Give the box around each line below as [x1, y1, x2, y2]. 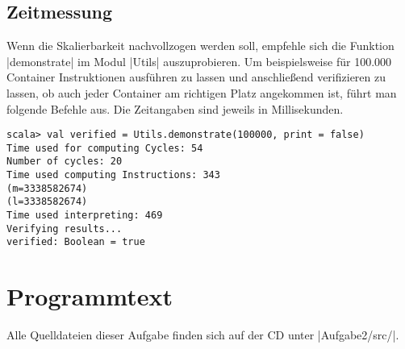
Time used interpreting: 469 [6, 210, 163, 222]
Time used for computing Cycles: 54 [6, 142, 203, 154]
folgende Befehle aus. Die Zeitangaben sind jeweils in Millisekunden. [6, 100, 344, 117]
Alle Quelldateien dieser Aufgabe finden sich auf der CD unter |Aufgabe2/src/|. [6, 326, 399, 343]
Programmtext [6, 280, 173, 313]
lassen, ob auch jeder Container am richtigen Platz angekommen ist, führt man [6, 84, 397, 101]
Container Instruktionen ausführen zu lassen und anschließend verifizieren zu [6, 69, 386, 85]
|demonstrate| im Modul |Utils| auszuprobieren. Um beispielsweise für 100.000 [6, 52, 392, 69]
